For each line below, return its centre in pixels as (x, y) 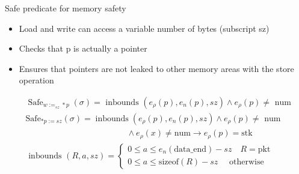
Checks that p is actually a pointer (83, 48)
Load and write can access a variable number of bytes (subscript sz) (144, 28)
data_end (190, 150)
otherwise (246, 162)
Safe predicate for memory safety (66, 8)
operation (36, 80)
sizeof (168, 162)
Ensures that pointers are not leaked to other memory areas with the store (156, 68)
